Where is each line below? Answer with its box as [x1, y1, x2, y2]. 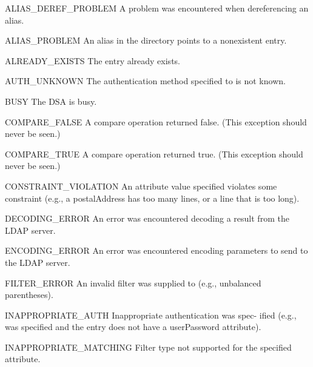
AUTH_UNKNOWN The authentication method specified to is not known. [5, 74, 286, 87]
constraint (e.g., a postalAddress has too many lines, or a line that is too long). [5, 191, 300, 204]
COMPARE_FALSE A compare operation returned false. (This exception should [5, 115, 307, 128]
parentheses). [5, 288, 53, 301]
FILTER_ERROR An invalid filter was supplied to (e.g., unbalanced [5, 276, 261, 289]
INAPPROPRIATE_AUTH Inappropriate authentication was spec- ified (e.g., [5, 308, 297, 321]
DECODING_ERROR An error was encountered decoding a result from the [5, 212, 289, 225]
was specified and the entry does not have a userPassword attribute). [5, 320, 261, 333]
